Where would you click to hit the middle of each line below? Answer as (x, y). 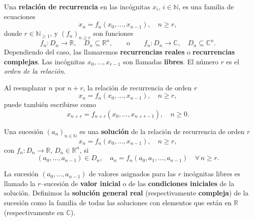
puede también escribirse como (50, 104)
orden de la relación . (35, 71)
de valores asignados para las (132, 174)
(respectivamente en (34, 212)
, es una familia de (206, 6)
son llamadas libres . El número (171, 61)
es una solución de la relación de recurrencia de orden (162, 131)
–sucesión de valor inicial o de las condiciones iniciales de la (137, 183)
